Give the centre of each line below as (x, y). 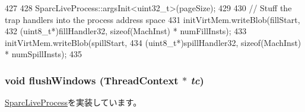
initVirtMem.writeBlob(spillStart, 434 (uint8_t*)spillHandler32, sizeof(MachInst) (153, 42)
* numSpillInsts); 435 (44, 54)
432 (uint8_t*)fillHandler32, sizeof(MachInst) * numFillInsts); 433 (126, 31)
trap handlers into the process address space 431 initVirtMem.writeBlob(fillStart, (152, 19)
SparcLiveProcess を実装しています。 (73, 102)
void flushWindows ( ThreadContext (92, 80)
